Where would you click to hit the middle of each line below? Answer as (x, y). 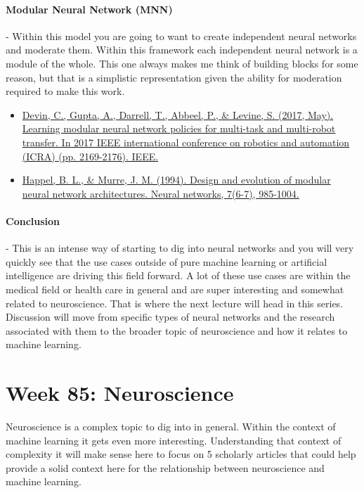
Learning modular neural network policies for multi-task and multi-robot (179, 128)
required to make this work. (65, 91)
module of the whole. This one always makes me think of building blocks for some (182, 63)
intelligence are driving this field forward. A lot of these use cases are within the (178, 275)
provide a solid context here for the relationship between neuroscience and (165, 467)
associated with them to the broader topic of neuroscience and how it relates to (177, 330)
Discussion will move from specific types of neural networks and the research (170, 317)
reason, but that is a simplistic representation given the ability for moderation (174, 77)
